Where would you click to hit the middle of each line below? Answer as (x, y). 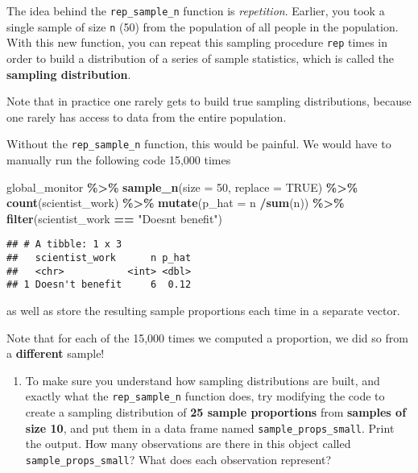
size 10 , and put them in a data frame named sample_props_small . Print (210, 427)
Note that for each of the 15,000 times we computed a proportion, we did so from (207, 337)
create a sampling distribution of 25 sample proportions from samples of (216, 412)
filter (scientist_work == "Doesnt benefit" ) (115, 218)
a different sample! (56, 353)
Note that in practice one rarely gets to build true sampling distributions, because (209, 101)
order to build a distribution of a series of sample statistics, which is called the (201, 58)
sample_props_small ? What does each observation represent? (178, 459)
